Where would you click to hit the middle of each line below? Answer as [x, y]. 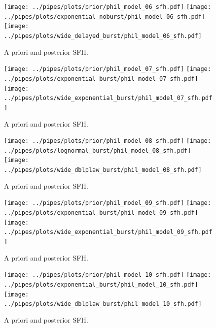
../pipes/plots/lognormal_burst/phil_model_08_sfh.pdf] [98, 150]
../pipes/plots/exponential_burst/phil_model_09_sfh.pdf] [101, 213]
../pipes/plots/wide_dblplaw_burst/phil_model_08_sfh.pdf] [103, 170]
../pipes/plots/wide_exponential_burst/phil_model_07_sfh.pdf [108, 98]
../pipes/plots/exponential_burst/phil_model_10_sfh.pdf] [101, 284]
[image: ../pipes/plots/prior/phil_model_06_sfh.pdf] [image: [108, 7]
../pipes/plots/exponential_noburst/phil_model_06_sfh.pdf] [105, 16]
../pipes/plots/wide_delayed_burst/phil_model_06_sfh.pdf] [103, 36]
